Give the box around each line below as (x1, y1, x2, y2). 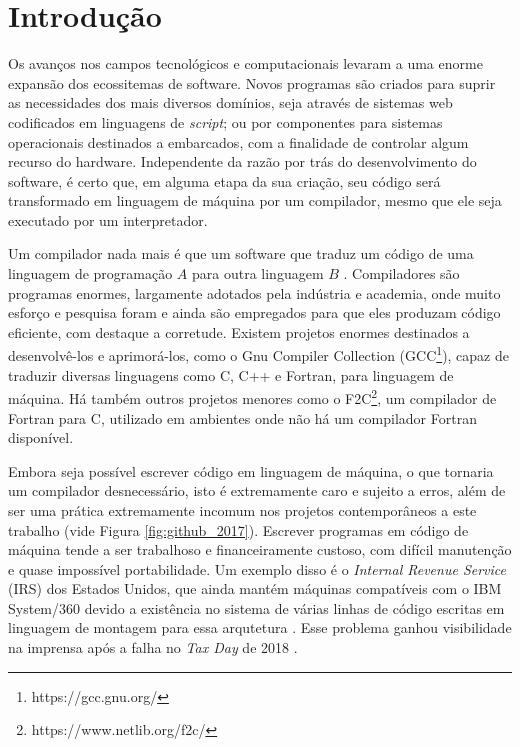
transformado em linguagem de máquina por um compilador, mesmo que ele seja (8, 190, 502, 211)
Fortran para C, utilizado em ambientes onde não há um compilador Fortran (8, 407, 477, 428)
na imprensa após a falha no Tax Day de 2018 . (8, 637, 298, 658)
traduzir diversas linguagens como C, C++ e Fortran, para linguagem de (8, 364, 454, 385)
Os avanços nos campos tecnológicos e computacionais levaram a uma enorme (8, 53, 483, 74)
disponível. (8, 427, 74, 448)
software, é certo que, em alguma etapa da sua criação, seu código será (8, 170, 441, 191)
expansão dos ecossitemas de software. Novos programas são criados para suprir (8, 72, 496, 93)
